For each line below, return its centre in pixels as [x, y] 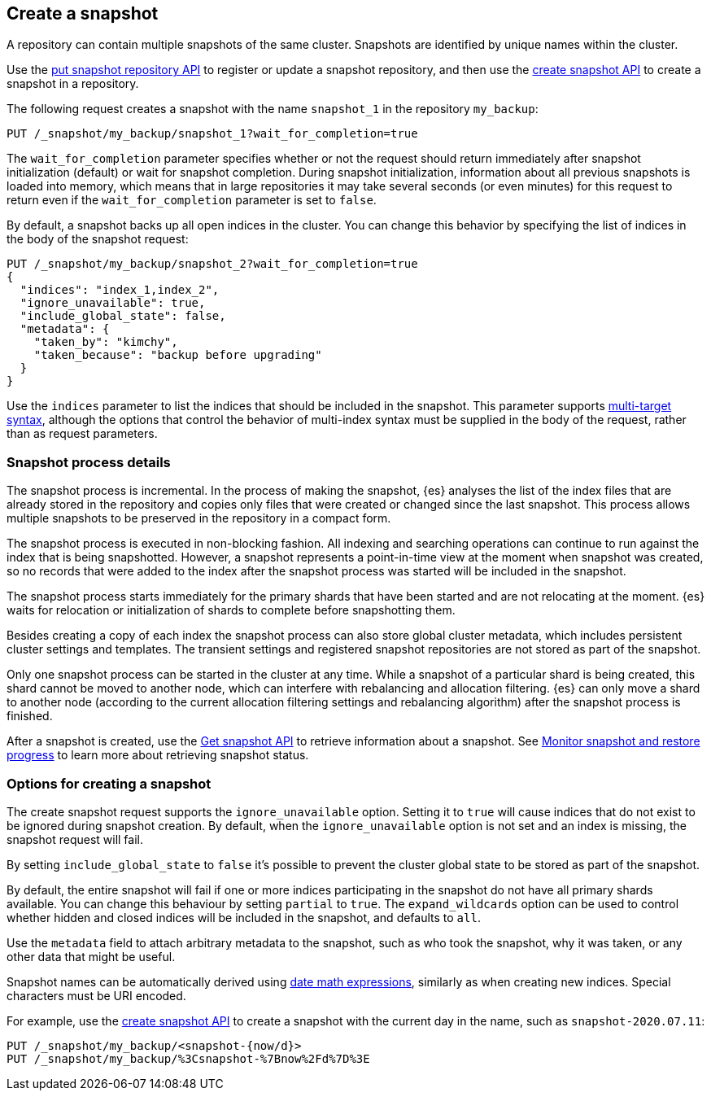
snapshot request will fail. [75, 839]
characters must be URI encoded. [96, 995]
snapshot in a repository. [73, 84]
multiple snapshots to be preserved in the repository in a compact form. [199, 518]
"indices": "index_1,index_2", [120, 290]
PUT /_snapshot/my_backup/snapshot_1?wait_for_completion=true [212, 134]
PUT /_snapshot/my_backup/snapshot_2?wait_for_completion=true [212, 264]
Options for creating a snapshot [109, 783]
